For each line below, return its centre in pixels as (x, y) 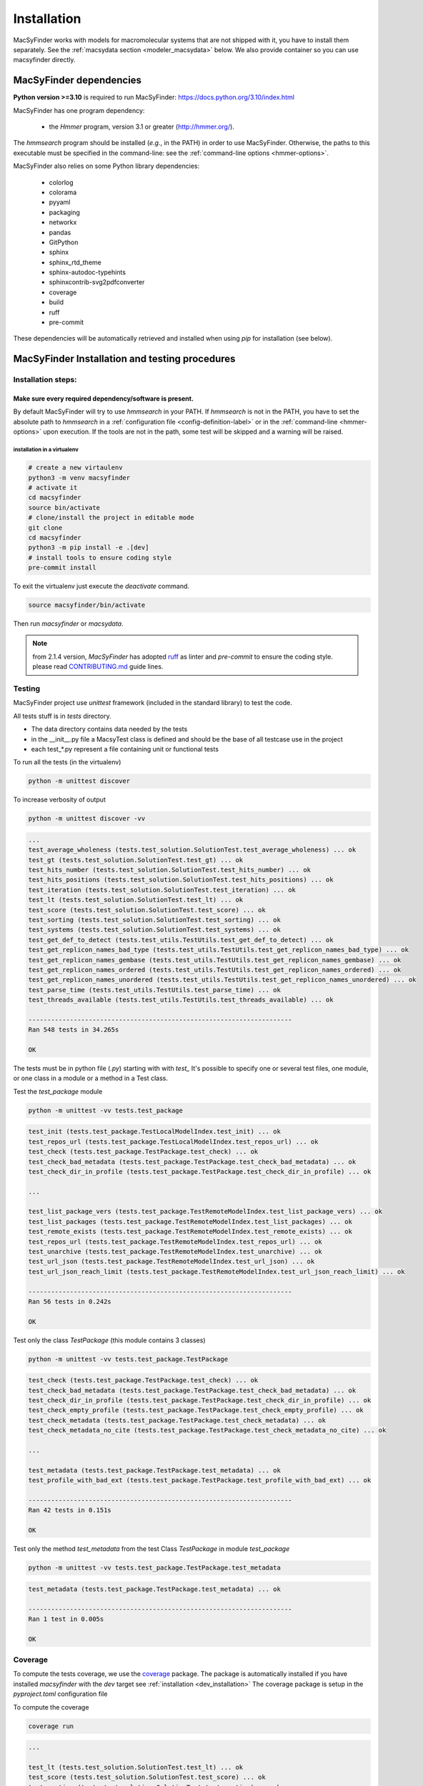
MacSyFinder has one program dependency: (79, 110)
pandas (60, 232)
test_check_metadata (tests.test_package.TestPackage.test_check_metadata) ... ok (177, 1420)
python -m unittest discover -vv (87, 819)
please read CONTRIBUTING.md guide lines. (98, 667)
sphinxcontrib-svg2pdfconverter (97, 282)
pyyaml (60, 202)
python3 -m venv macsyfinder (79, 478)
